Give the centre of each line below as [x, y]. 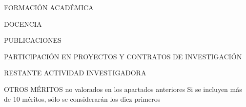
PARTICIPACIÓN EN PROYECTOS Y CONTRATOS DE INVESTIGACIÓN [123, 56]
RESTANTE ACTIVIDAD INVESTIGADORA [75, 73]
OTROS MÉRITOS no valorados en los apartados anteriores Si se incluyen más [123, 89]
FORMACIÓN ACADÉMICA [49, 7]
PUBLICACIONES [33, 40]
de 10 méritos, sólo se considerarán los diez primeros [82, 98]
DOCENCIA [23, 24]
